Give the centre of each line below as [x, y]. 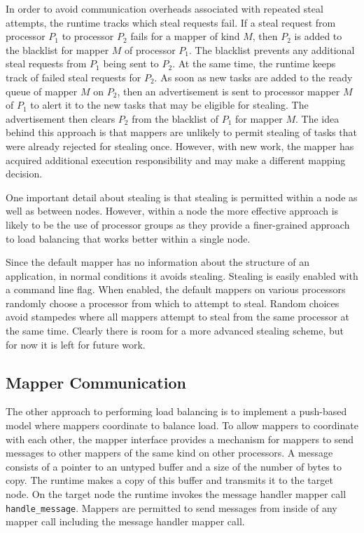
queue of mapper [42, 91]
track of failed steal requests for [73, 77]
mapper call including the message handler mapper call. [125, 521]
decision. [24, 174]
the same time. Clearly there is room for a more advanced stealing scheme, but [175, 331]
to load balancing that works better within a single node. [128, 238]
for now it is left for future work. [76, 344]
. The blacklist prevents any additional [272, 49]
